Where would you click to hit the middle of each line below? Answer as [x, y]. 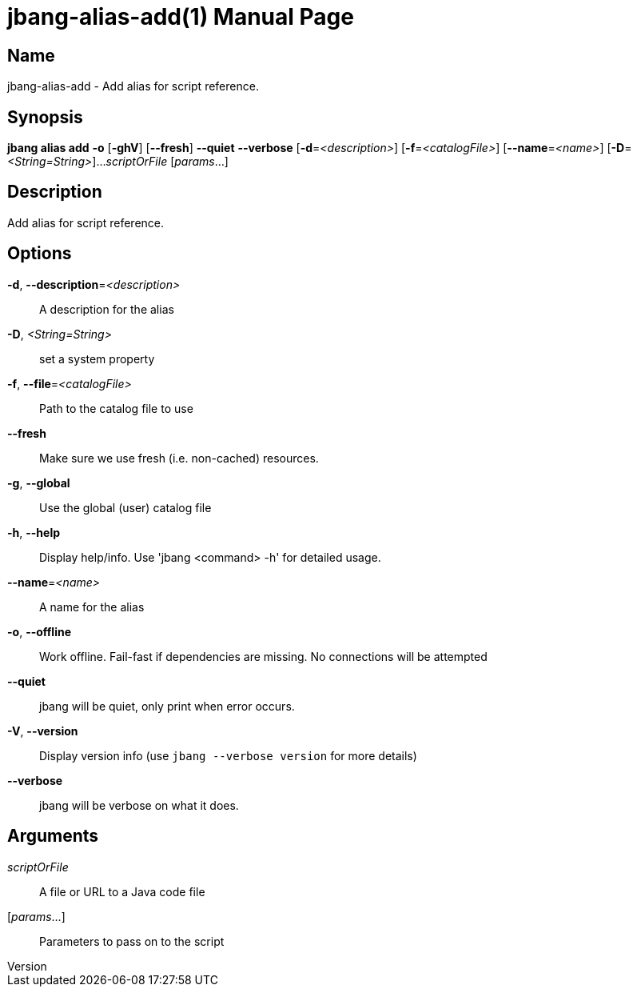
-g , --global [39, 482]
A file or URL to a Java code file [122, 891]
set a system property [97, 358]
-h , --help [34, 532]
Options [40, 254]
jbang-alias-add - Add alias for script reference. [133, 86]
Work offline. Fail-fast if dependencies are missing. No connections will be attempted [263, 656]
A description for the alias [107, 309]
